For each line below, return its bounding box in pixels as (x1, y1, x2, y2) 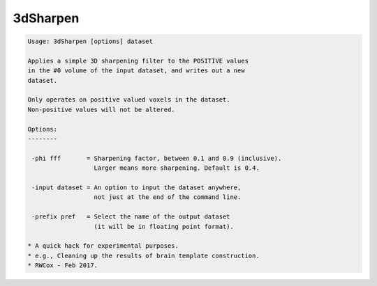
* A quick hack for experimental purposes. (27, 242, 179, 250)
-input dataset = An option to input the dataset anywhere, (31, 184, 242, 191)
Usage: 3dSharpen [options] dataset (27, 38, 154, 45)
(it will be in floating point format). (94, 223, 234, 230)
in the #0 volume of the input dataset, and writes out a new (27, 67, 245, 74)
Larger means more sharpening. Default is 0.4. (94, 164, 260, 172)
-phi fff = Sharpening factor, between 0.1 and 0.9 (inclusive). (31, 154, 282, 162)
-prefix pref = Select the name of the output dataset (31, 213, 230, 221)
